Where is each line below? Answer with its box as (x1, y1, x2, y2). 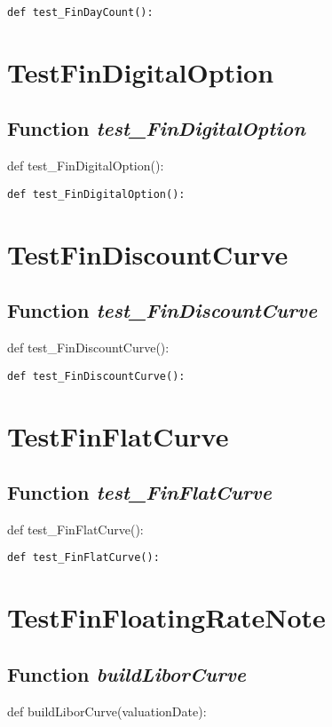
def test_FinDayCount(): (7, 6, 154, 19)
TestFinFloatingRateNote (7, 599, 326, 636)
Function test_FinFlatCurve (7, 478, 272, 506)
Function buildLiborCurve (7, 660, 247, 687)
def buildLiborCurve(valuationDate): (7, 701, 207, 720)
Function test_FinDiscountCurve (7, 296, 318, 324)
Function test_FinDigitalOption (7, 115, 305, 142)
